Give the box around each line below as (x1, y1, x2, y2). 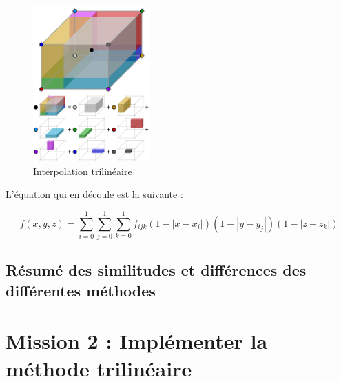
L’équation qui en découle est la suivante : (6, 187, 183, 201)
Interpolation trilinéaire (33, 163, 132, 178)
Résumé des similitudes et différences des (6, 259, 307, 281)
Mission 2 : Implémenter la (6, 327, 268, 355)
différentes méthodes (6, 279, 156, 301)
